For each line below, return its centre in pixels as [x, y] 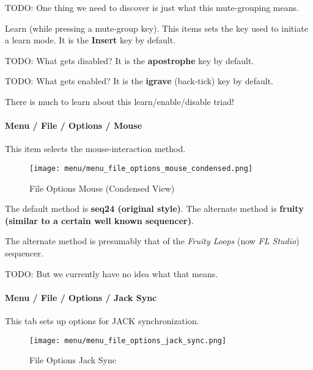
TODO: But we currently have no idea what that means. [112, 273]
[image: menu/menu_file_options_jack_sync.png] [128, 340]
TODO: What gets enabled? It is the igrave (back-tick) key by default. [139, 81]
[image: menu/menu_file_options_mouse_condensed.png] [141, 168]
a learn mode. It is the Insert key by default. [90, 40]
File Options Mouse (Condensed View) [102, 188]
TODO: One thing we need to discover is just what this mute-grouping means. [152, 7]
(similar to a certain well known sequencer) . [99, 220]
